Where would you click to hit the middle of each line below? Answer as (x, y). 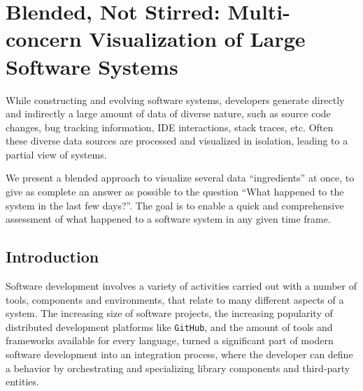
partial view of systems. (56, 154)
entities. (22, 382)
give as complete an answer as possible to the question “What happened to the (175, 192)
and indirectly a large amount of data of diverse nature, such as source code (168, 113)
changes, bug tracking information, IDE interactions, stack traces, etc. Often (170, 127)
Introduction (52, 257)
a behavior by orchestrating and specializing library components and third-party (178, 368)
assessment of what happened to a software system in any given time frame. (168, 219)
